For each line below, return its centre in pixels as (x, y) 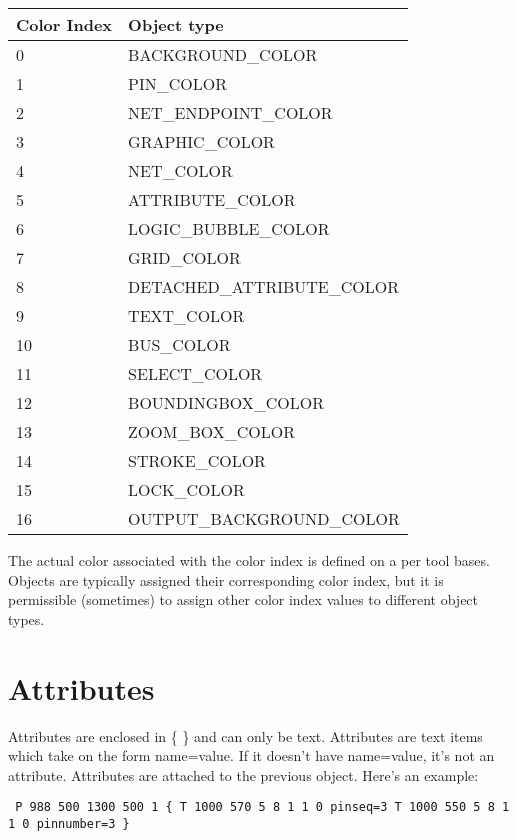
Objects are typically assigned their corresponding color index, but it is (226, 579)
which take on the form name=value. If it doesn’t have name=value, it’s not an (251, 755)
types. (26, 618)
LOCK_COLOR (186, 489)
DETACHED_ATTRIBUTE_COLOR (263, 286)
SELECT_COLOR (195, 373)
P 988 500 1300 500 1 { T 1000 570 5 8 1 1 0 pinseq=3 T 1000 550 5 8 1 (262, 807)
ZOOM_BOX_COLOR (211, 431)
